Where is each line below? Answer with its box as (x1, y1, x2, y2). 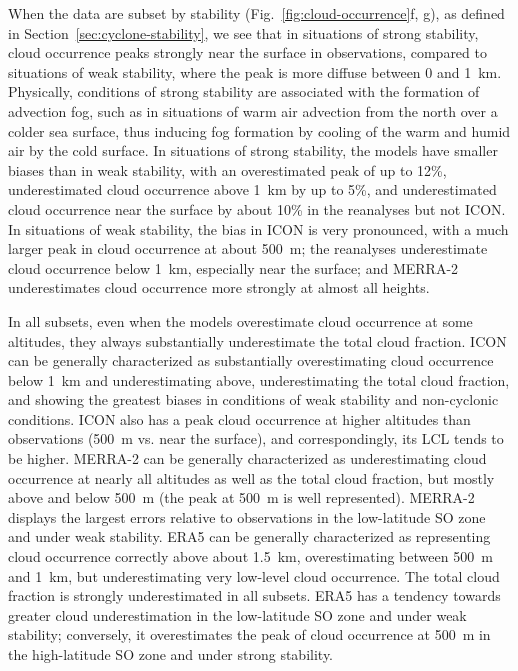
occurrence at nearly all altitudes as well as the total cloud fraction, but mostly (8, 467, 495, 488)
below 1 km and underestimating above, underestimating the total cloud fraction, (8, 369, 510, 390)
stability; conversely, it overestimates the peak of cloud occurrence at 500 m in (8, 624, 491, 645)
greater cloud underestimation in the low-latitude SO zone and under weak (8, 604, 467, 625)
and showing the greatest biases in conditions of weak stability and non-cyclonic (8, 389, 499, 410)
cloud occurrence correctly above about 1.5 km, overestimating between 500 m (8, 546, 493, 567)
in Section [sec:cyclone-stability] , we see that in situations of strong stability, (8, 22, 479, 43)
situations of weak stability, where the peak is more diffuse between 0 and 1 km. (8, 61, 502, 82)
